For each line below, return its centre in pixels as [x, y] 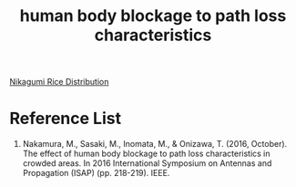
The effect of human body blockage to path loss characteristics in [146, 154]
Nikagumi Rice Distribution [59, 82]
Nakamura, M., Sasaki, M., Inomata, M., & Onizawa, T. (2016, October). [155, 144]
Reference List [65, 119]
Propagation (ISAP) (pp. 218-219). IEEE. [96, 173]
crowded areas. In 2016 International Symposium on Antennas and [147, 163]
